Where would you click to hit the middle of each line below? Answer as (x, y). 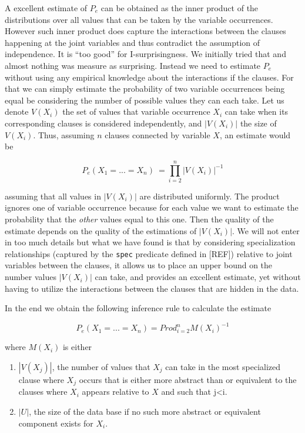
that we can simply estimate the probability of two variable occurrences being (145, 89)
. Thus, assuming (64, 134)
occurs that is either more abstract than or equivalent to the (188, 379)
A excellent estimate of (46, 8)
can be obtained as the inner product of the (180, 8)
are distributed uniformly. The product (210, 196)
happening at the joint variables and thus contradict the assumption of (133, 42)
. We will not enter (266, 230)
